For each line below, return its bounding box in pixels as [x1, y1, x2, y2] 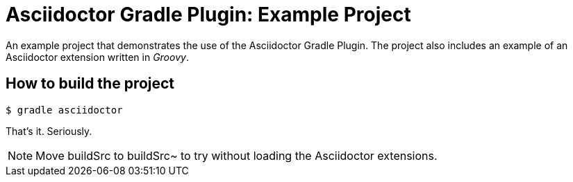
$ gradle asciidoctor [6, 104, 123, 116]
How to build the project [6, 75, 175, 93]
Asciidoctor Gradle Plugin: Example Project [6, 3, 411, 26]
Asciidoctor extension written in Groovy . [6, 51, 189, 63]
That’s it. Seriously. [6, 125, 92, 137]
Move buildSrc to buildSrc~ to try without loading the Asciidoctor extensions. [35, 148, 438, 163]
